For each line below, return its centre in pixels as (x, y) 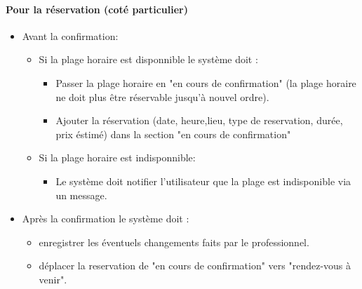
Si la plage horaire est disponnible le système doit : (148, 59)
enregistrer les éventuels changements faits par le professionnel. (174, 242)
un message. (81, 195)
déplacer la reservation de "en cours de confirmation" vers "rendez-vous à (195, 266)
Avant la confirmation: (70, 35)
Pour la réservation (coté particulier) (97, 9)
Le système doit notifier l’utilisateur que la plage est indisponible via (203, 181)
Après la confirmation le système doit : (106, 219)
